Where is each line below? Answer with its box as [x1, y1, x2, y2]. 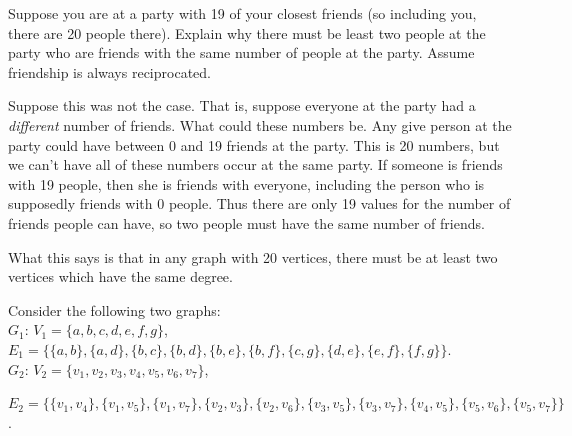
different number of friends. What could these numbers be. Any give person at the [8, 114, 512, 135]
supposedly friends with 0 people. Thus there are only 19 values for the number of [8, 193, 511, 214]
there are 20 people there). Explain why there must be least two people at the [8, 22, 486, 43]
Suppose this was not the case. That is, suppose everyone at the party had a [8, 95, 476, 116]
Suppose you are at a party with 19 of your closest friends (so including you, [8, 3, 477, 23]
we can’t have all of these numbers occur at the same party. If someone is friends [8, 154, 503, 175]
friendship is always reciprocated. [8, 61, 211, 82]
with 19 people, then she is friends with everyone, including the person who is [8, 173, 485, 194]
